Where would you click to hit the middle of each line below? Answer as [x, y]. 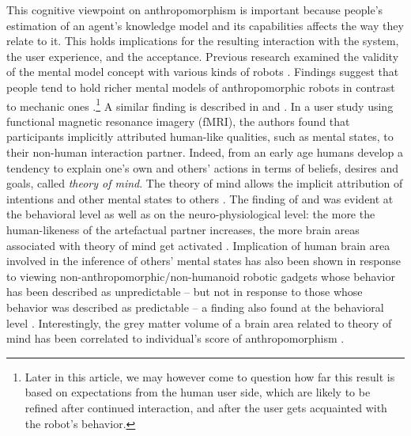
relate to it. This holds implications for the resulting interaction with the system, [203, 41]
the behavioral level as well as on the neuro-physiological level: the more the [191, 214]
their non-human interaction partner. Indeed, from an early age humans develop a [205, 152]
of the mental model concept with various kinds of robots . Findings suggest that [203, 72]
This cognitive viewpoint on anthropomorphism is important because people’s [195, 9]
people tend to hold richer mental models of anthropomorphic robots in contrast [201, 87]
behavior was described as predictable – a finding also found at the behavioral [195, 307]
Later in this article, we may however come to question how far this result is [210, 376]
